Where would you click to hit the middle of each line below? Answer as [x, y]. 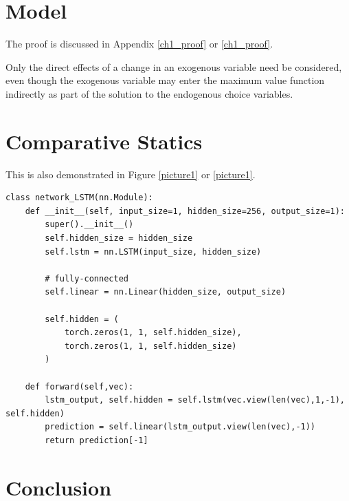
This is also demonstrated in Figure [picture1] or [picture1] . [131, 174]
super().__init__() [89, 225]
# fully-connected [87, 278]
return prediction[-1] [97, 440]
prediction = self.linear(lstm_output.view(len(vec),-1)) [180, 427]
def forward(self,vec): [79, 386]
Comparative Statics [104, 141]
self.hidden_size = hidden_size [119, 238]
